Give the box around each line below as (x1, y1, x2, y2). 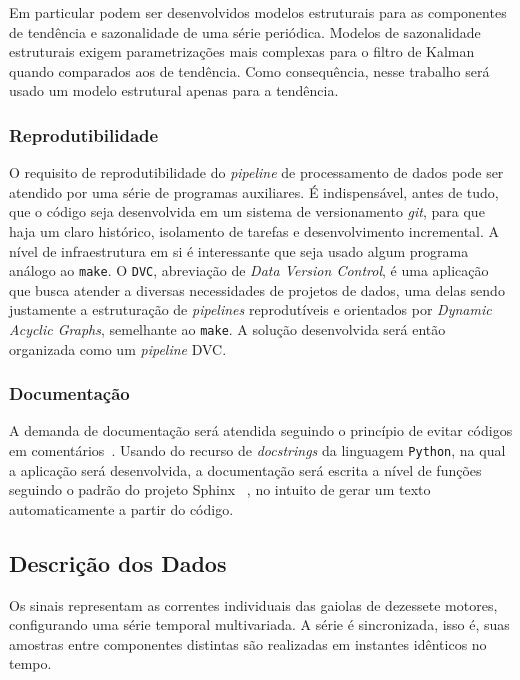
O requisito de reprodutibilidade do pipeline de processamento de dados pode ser (9, 162, 504, 183)
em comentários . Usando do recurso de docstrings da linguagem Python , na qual (9, 440, 506, 461)
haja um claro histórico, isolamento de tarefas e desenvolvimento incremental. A (9, 220, 500, 241)
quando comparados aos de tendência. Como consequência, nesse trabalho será (9, 60, 490, 81)
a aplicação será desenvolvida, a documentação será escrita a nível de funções (9, 459, 482, 480)
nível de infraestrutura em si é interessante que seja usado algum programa (9, 240, 469, 261)
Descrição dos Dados (9, 547, 227, 578)
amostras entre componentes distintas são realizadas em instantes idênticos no (9, 633, 487, 654)
